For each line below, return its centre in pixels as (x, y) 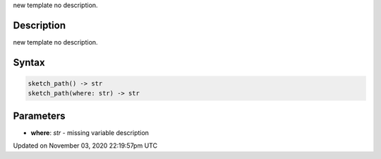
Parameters (39, 116)
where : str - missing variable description (90, 132)
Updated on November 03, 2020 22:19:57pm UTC (85, 146)
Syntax (29, 63)
